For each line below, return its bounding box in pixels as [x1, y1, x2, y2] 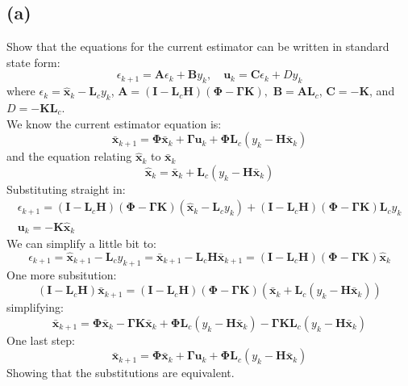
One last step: [6, 331, 75, 348]
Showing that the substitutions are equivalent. [6, 364, 235, 381]
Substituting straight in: [6, 180, 126, 197]
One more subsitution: [6, 266, 117, 283]
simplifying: [6, 299, 64, 316]
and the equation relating [6, 148, 132, 165]
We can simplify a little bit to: [6, 235, 156, 252]
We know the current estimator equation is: [6, 115, 222, 132]
